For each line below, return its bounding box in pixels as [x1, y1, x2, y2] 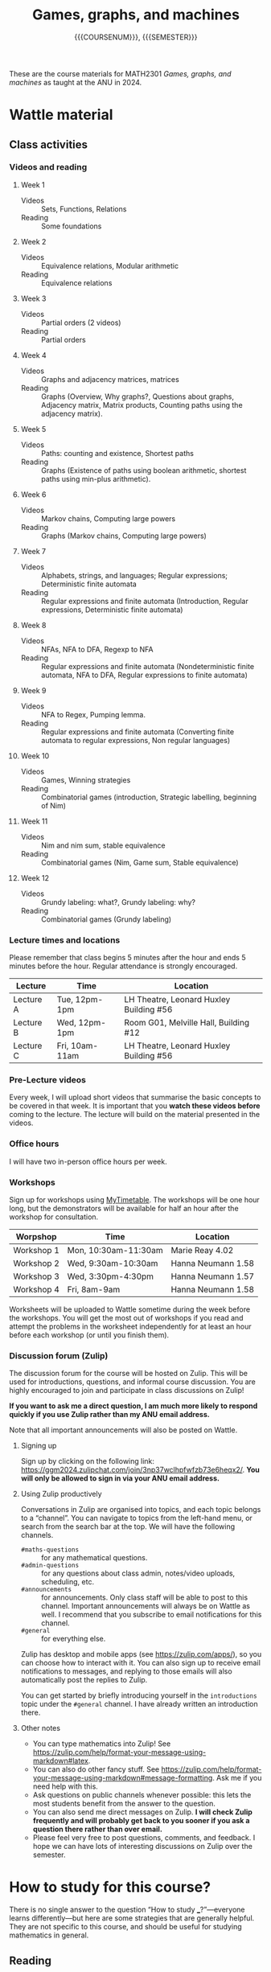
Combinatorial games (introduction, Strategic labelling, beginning [40, 792, 257, 802]
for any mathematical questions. [40, 1553, 148, 1563]
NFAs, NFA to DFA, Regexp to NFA [40, 644, 154, 654]
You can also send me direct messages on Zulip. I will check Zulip [32, 1807, 253, 1817]
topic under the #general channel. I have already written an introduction [20, 1699, 258, 1709]
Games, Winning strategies [40, 774, 131, 785]
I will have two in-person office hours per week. [9, 1156, 167, 1166]
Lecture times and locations [9, 935, 121, 946]
